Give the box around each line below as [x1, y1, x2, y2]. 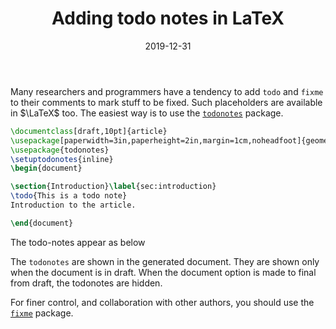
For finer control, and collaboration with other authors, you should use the [10, 296, 315, 308]
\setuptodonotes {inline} [10, 154, 114, 164]
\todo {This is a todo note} [10, 191, 128, 201]
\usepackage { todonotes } [10, 145, 110, 155]
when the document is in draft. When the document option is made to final [10, 266, 317, 278]
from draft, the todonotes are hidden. [10, 277, 163, 289]
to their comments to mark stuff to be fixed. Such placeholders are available [10, 96, 323, 108]
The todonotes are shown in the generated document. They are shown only [10, 255, 320, 267]
